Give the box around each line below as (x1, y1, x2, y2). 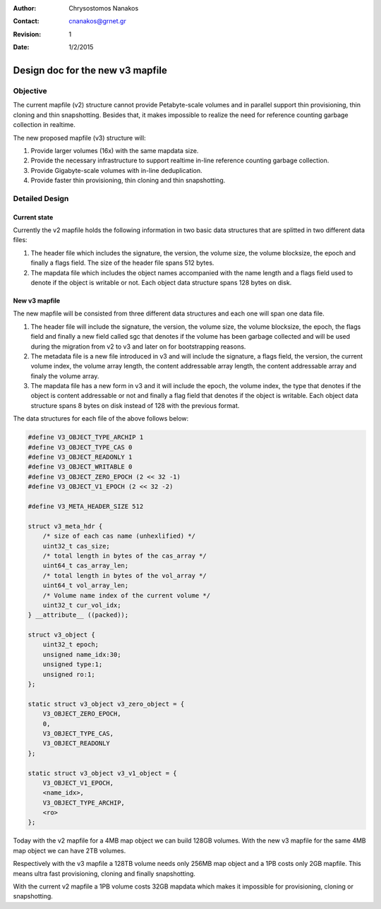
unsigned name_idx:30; (42, 650, 121, 658)
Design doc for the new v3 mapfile (13, 64, 167, 76)
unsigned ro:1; (42, 670, 95, 678)
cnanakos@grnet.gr (68, 17, 126, 25)
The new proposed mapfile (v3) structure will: (13, 133, 146, 142)
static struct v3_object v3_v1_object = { (28, 769, 177, 777)
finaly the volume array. (30, 371, 99, 380)
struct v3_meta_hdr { (28, 522, 103, 530)
